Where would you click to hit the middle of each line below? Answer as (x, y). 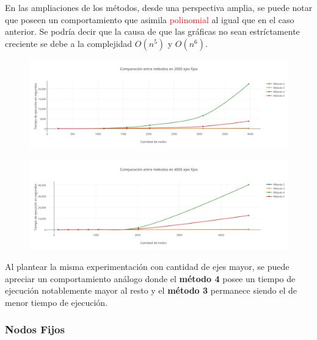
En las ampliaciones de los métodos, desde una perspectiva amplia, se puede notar (159, 7)
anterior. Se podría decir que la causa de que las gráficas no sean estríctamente (152, 31)
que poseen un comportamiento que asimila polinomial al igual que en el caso (150, 19)
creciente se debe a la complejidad (69, 43)
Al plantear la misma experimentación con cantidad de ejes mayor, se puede (147, 267)
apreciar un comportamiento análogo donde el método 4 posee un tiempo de (150, 278)
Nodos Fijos (35, 329)
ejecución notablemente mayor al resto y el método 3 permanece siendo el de (151, 290)
